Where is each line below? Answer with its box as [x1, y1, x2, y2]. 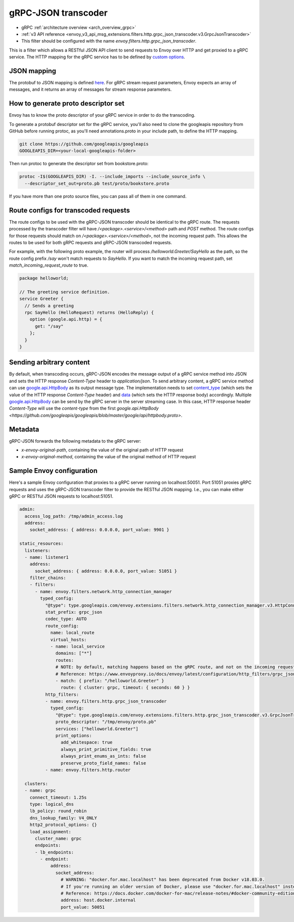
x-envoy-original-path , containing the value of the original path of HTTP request [21, 447, 184, 453]
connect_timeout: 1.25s [29, 795, 87, 800]
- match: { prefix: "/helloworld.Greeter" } [55, 678, 164, 683]
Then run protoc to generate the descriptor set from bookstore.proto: [9, 161, 149, 167]
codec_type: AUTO [45, 616, 87, 622]
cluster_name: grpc [35, 836, 82, 841]
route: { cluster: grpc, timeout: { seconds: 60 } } [60, 685, 190, 691]
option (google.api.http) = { [29, 317, 102, 322]
